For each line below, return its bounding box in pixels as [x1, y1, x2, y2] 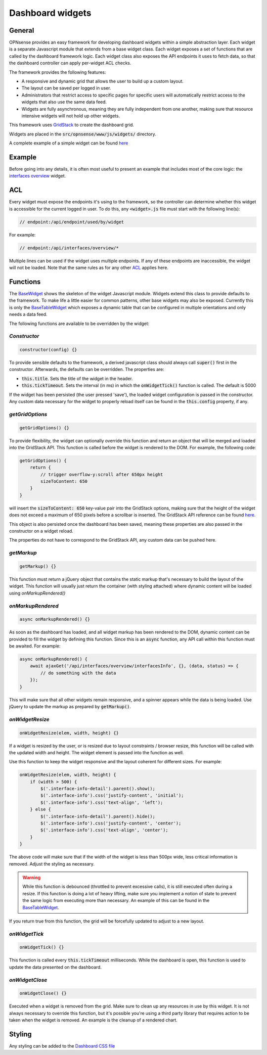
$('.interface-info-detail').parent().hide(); [40, 814, 155, 819]
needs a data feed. [9, 312, 47, 318]
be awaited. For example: [9, 643, 61, 649]
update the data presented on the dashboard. [9, 964, 102, 970]
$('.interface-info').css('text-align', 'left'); [40, 799, 163, 805]
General [9, 26, 35, 35]
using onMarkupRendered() [9, 590, 66, 596]
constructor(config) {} [19, 347, 78, 353]
